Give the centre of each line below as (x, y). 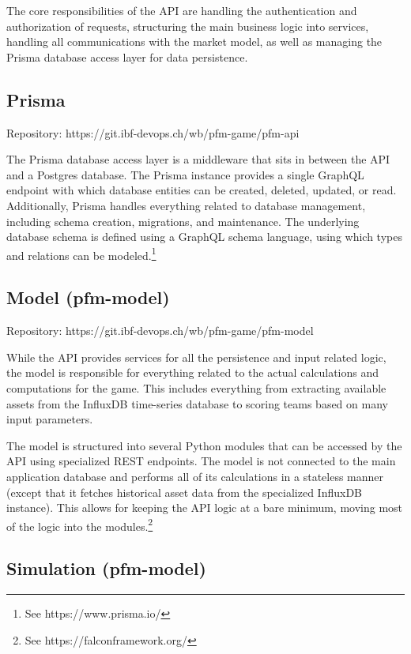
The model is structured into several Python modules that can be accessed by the (204, 445)
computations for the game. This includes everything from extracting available (196, 387)
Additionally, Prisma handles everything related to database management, (186, 205)
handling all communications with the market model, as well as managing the (194, 41)
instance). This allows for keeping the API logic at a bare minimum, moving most (205, 507)
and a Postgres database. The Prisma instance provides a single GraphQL (185, 174)
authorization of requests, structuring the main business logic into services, (188, 26)
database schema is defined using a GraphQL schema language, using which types (204, 237)
